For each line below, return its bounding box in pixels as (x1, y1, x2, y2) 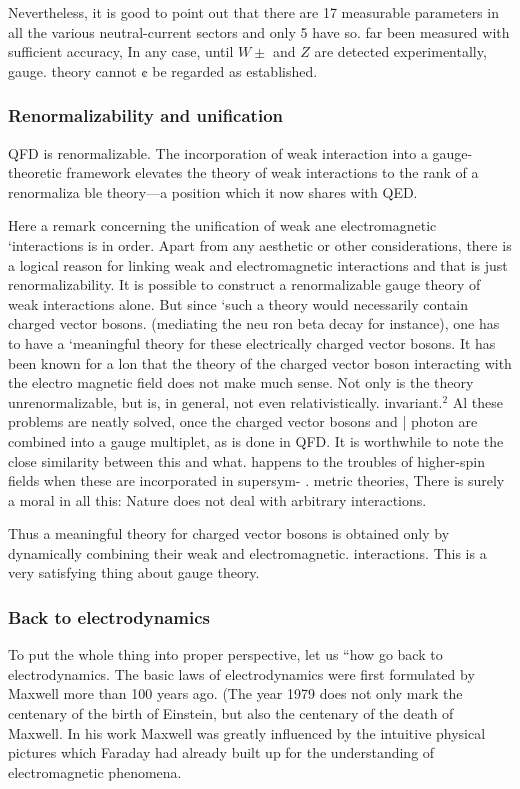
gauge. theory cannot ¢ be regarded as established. (8, 60, 318, 81)
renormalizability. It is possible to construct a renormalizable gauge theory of (8, 274, 481, 295)
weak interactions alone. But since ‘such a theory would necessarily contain (8, 293, 468, 314)
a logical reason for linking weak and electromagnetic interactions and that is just (8, 254, 508, 275)
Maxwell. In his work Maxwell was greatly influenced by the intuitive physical (8, 722, 486, 743)
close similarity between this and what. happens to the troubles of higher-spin (8, 450, 485, 471)
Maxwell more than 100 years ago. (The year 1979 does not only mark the (8, 683, 463, 704)
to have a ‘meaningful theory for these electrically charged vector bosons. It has (8, 332, 496, 353)
